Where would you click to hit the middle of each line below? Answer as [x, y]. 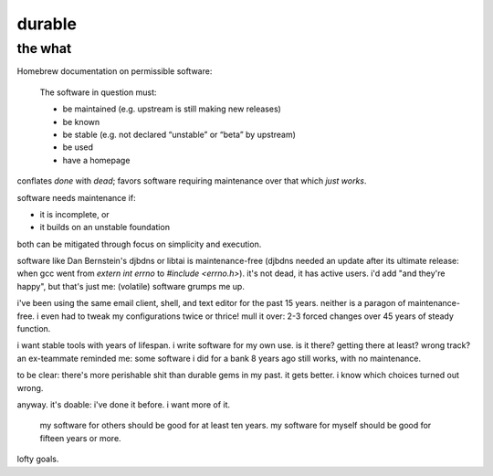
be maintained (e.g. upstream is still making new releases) [172, 109]
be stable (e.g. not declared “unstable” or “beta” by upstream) [179, 134]
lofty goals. [38, 459]
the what [44, 48]
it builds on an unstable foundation [105, 227]
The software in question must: [98, 92]
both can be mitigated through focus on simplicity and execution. [139, 244]
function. [34, 329]
